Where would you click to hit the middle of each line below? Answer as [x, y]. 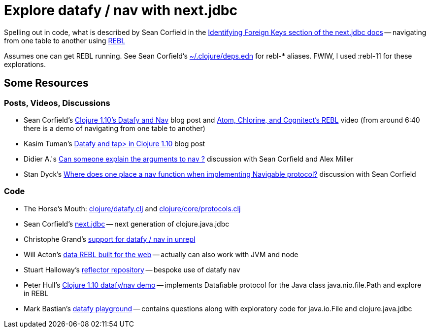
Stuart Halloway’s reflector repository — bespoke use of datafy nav [132, 269]
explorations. [25, 64]
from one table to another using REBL [65, 40]
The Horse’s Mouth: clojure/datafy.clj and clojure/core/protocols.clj [132, 208]
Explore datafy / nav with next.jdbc [121, 10]
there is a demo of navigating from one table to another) [115, 128]
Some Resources [46, 83]
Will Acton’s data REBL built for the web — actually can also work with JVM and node [161, 254]
